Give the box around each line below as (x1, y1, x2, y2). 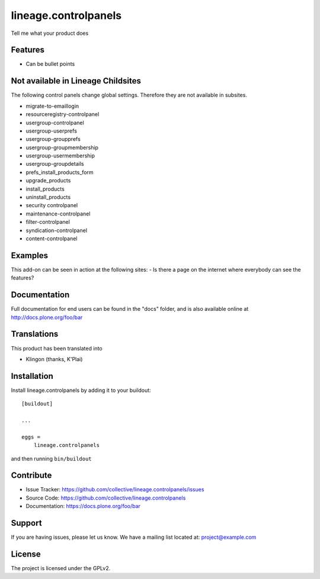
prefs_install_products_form (25, 169, 94, 176)
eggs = (21, 433, 41, 440)
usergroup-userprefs (25, 127, 77, 134)
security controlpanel (25, 202, 78, 209)
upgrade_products (25, 177, 71, 184)
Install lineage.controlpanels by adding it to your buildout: (11, 387, 151, 394)
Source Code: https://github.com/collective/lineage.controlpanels (25, 494, 186, 501)
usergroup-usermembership (25, 152, 95, 159)
